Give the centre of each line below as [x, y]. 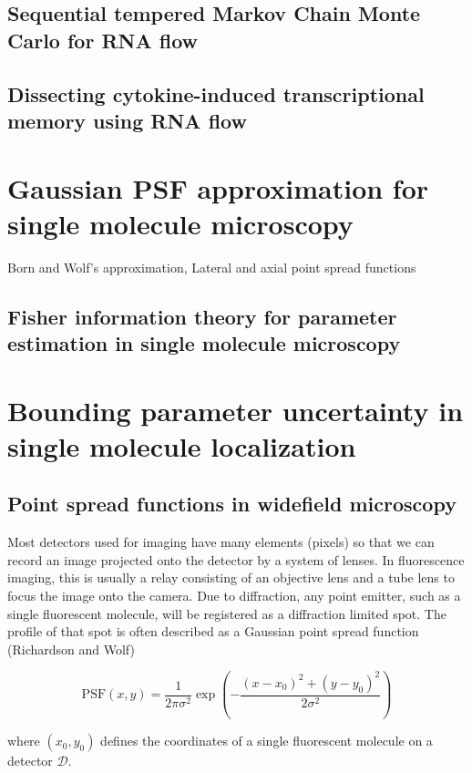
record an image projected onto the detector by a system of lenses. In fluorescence [236, 559]
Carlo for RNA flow [103, 40]
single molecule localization [182, 445]
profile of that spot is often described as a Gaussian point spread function [213, 631]
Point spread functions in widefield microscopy [232, 504]
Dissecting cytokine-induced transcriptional [216, 93]
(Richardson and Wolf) [71, 649]
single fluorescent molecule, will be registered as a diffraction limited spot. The [227, 613]
